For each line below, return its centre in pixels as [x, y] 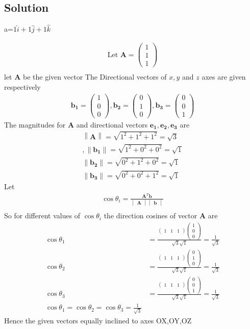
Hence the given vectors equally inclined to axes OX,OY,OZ [98, 321]
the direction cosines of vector [151, 216]
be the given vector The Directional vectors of [95, 77]
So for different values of [42, 216]
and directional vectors [112, 124]
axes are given [224, 77]
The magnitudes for [35, 124]
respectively [22, 86]
